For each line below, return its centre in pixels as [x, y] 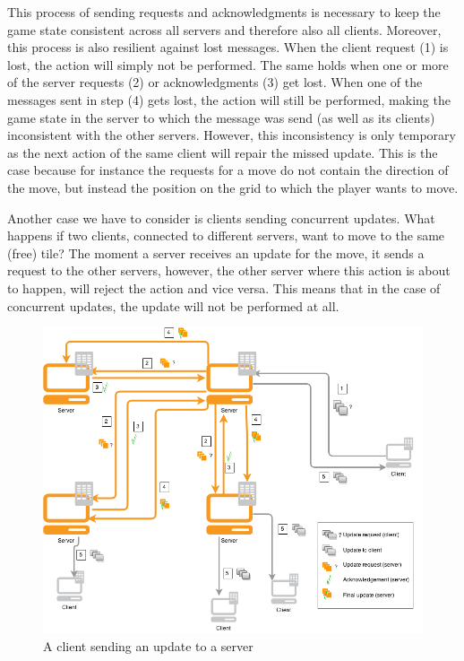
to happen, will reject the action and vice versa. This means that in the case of [224, 287]
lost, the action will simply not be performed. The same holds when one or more [228, 64]
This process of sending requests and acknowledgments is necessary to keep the [224, 12]
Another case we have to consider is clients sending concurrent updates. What [221, 217]
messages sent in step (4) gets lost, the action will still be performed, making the [229, 99]
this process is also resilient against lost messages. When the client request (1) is [228, 47]
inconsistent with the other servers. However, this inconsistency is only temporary [232, 135]
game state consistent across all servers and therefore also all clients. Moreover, [224, 29]
